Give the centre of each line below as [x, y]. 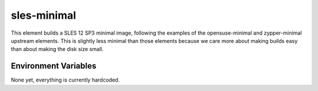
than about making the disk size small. [57, 49]
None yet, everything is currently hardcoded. [65, 80]
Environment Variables [54, 66]
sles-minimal [44, 15]
